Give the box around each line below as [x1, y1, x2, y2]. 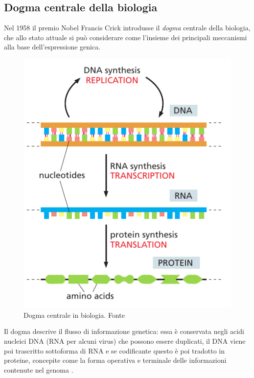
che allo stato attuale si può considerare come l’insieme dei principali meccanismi [4, 32, 247, 42]
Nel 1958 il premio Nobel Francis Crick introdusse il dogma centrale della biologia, [4, 23, 251, 33]
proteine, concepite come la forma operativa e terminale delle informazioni [4, 355, 227, 365]
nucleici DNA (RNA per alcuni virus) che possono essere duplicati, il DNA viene [4, 335, 246, 346]
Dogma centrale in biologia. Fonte [23, 309, 125, 320]
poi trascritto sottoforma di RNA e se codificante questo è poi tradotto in [4, 345, 225, 355]
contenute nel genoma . [4, 364, 73, 375]
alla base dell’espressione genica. [4, 42, 101, 52]
